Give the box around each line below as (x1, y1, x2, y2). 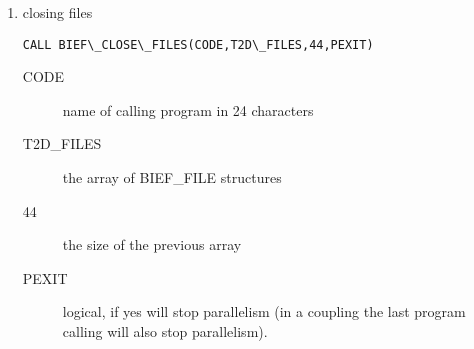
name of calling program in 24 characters (62, 99, 314, 120)
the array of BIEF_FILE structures (62, 167, 282, 188)
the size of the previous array (62, 234, 242, 255)
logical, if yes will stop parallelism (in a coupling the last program (62, 301, 466, 322)
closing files (22, 2, 93, 22)
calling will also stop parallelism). (62, 321, 268, 341)
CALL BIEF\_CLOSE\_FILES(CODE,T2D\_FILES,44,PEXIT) (22, 37, 374, 52)
